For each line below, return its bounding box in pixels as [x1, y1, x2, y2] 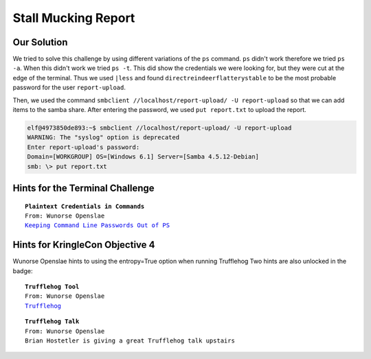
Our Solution [12, 36, 68, 48]
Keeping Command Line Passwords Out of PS [25, 222, 170, 229]
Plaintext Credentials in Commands [25, 202, 145, 210]
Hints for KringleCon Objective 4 [12, 239, 155, 251]
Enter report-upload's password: [27, 143, 140, 151]
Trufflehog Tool [25, 283, 80, 291]
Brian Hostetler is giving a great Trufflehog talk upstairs [25, 336, 235, 345]
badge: [12, 266, 33, 275]
